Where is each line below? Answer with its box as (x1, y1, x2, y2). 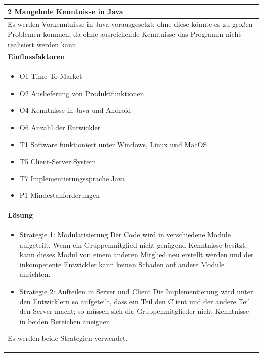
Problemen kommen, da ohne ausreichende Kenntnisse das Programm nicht (8, 28, 241, 39)
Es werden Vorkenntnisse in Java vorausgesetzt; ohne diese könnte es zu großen (8, 19, 253, 29)
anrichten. (19, 269, 51, 280)
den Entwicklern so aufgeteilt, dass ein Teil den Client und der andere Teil (19, 296, 250, 306)
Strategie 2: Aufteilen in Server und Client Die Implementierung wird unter (19, 286, 253, 297)
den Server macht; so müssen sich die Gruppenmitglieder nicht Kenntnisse (19, 306, 249, 316)
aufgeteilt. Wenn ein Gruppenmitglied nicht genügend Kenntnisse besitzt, (19, 239, 247, 250)
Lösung (8, 210, 33, 220)
